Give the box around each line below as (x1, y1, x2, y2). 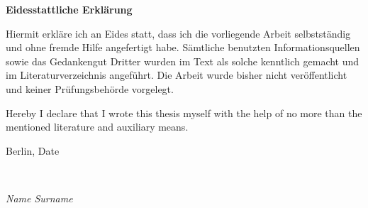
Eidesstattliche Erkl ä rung (6, 2, 133, 16)
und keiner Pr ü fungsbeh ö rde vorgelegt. (6, 81, 174, 96)
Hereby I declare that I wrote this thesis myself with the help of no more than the (6, 105, 362, 120)
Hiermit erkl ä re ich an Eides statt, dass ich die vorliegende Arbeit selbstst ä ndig (6, 26, 351, 40)
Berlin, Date (6, 143, 60, 158)
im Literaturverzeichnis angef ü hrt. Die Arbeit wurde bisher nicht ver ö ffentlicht (6, 67, 347, 82)
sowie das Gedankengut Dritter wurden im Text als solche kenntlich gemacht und (6, 53, 359, 68)
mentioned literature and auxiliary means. (6, 119, 189, 134)
